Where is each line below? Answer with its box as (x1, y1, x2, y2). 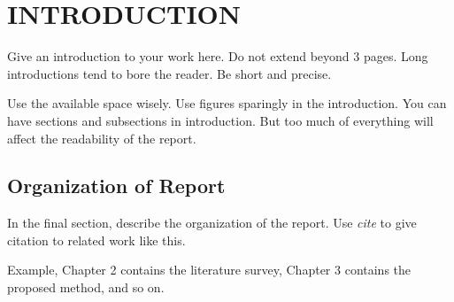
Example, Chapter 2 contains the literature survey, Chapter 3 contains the (7, 260, 412, 279)
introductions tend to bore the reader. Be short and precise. (7, 64, 332, 82)
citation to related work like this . (7, 230, 186, 249)
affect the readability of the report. (7, 128, 196, 147)
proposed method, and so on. (7, 278, 165, 297)
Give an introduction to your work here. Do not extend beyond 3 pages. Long (7, 47, 428, 66)
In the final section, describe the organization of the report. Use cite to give (7, 213, 417, 232)
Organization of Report (7, 172, 226, 199)
